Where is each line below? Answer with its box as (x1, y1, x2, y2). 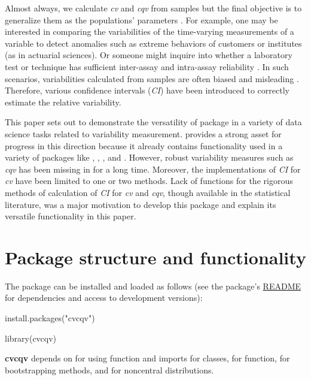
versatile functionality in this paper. (5, 210, 136, 222)
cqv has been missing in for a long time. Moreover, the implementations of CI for (5, 162, 301, 175)
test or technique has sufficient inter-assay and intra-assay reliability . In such (5, 60, 289, 73)
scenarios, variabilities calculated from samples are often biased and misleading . (5, 72, 299, 85)
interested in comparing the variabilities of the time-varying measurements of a (5, 25, 294, 38)
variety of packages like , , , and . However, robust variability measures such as (5, 151, 294, 164)
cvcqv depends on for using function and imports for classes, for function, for (5, 352, 290, 364)
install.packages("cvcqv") (5, 312, 95, 324)
